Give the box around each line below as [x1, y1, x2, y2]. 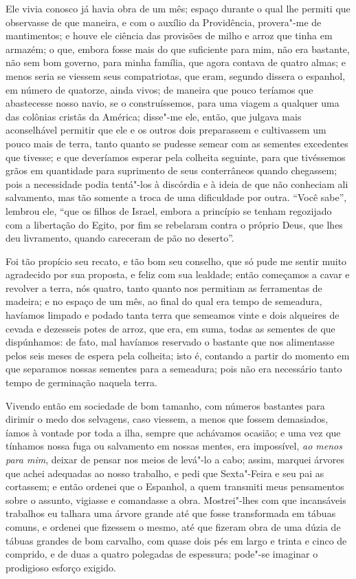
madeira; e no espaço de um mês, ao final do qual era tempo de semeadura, [5, 294, 322, 308]
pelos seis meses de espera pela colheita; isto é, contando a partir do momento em [5, 348, 350, 362]
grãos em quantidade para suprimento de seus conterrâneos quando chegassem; [5, 163, 337, 178]
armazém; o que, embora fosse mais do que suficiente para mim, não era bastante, [5, 41, 350, 56]
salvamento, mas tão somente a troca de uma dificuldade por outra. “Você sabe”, [5, 190, 347, 204]
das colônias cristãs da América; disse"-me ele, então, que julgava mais [5, 109, 302, 123]
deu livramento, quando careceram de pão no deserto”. [5, 231, 234, 245]
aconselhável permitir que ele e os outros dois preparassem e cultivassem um [5, 123, 326, 137]
